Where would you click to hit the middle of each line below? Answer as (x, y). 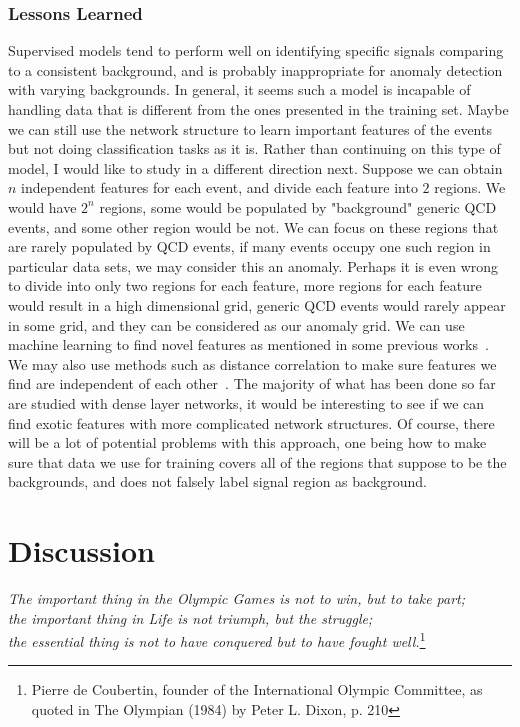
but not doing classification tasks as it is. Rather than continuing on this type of (254, 148)
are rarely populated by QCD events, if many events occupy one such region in (249, 246)
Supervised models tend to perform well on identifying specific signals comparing (256, 50)
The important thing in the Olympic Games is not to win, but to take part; (237, 598)
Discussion (81, 550)
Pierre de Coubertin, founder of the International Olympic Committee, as (257, 689)
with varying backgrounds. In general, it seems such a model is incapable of (239, 89)
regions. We (470, 187)
